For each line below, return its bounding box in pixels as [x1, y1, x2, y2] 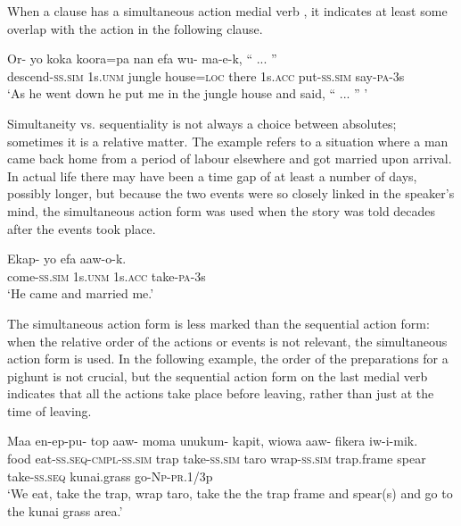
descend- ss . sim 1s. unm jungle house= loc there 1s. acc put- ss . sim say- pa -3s [7, 66, 405, 85]
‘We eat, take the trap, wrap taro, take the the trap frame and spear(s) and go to [7, 484, 453, 503]
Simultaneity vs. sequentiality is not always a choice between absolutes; [7, 113, 397, 132]
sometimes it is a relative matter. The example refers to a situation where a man [7, 131, 449, 150]
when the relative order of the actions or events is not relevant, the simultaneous [7, 331, 448, 350]
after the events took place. [7, 219, 156, 238]
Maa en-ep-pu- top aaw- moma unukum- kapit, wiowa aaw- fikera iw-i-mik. [7, 431, 418, 450]
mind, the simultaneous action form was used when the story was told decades [7, 201, 436, 220]
